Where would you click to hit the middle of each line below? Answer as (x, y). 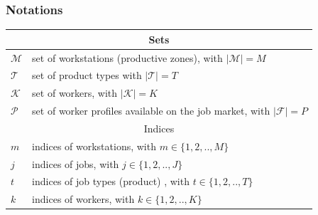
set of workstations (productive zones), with (127, 57)
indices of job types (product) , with (111, 181)
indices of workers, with (83, 199)
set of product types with (87, 75)
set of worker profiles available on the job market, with (151, 111)
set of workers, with (75, 93)
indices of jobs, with (76, 163)
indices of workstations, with (94, 146)
